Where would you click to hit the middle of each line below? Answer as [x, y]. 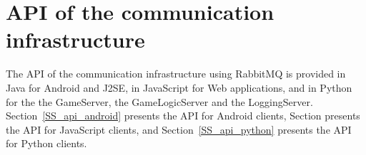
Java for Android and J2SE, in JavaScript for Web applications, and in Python [179, 87]
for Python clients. [46, 143]
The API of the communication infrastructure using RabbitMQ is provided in [176, 74]
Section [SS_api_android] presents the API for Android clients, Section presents [183, 116]
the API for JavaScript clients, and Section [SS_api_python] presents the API [179, 129]
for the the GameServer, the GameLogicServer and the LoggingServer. [159, 101]
